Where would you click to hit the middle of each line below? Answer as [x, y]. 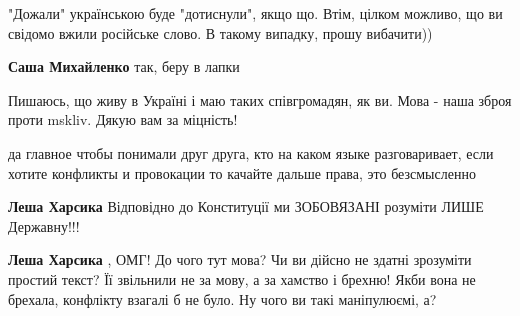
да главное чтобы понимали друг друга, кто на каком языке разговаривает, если [251, 152]
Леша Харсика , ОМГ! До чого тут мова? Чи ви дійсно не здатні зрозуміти [240, 259]
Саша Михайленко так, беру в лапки [124, 66]
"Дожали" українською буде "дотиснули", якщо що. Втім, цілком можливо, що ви [255, 13]
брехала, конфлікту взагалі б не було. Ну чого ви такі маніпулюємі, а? [222, 298]
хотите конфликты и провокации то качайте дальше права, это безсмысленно [242, 172]
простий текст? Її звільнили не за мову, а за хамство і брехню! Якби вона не [242, 278]
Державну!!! [44, 225]
